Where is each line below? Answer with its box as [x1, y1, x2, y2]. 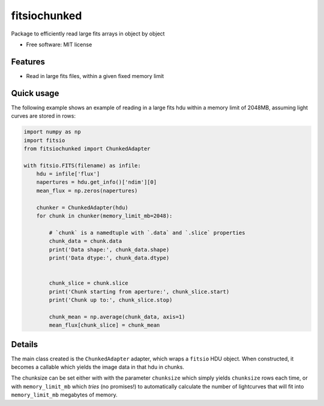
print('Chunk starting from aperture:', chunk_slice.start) [49, 288, 230, 295]
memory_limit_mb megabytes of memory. [11, 391, 118, 399]
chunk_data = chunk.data [49, 238, 122, 244]
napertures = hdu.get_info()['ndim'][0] [36, 179, 157, 186]
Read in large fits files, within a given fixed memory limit [26, 72, 164, 79]
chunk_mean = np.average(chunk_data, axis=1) [49, 313, 185, 320]
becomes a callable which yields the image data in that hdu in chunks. [11, 363, 184, 371]
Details [11, 339, 38, 350]
